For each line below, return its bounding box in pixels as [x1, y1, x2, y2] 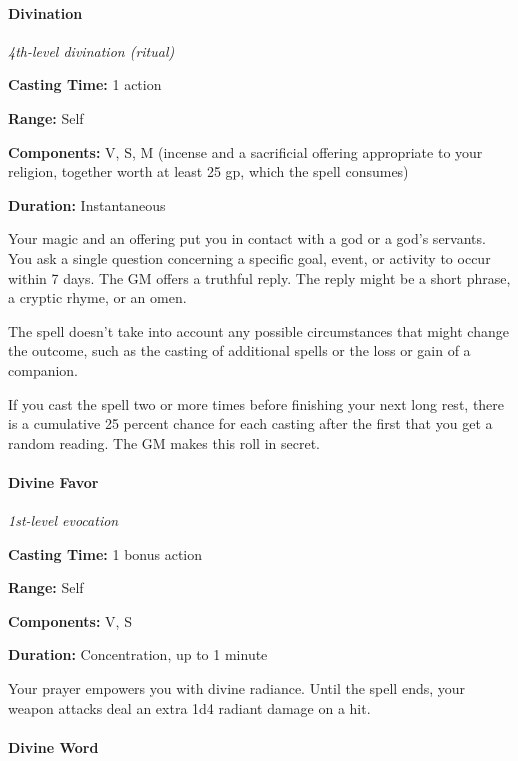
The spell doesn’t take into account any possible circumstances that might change [8, 320, 509, 341]
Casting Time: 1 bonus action [8, 543, 203, 564]
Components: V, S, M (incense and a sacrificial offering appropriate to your [8, 141, 483, 162]
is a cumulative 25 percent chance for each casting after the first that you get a [8, 413, 493, 434]
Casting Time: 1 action [8, 74, 162, 95]
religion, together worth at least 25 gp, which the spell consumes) [8, 161, 409, 182]
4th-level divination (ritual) [8, 40, 175, 61]
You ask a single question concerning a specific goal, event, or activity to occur [8, 247, 491, 268]
